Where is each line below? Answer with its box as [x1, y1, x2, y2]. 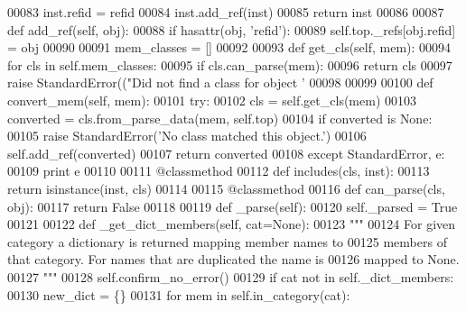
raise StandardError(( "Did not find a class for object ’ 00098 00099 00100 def [7, 73, 433, 92]
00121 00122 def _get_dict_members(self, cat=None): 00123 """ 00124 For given [7, 215, 456, 233]
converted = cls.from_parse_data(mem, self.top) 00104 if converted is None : [7, 108, 433, 127]
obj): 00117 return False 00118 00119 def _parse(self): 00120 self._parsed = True [7, 197, 458, 215]
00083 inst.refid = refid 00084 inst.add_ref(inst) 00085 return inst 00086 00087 [7, 3, 444, 21]
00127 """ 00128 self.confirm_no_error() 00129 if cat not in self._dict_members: [7, 267, 454, 286]
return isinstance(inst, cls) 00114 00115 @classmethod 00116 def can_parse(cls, [7, 178, 445, 197]
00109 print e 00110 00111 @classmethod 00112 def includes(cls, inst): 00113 [7, 161, 430, 180]
